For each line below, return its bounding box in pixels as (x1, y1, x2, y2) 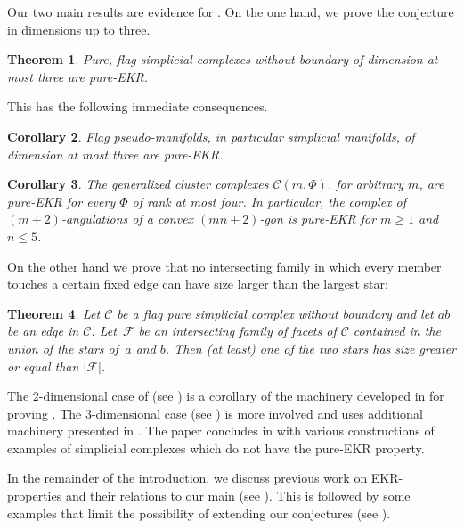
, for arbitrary (327, 175, 404, 193)
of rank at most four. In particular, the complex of (132, 191, 407, 210)
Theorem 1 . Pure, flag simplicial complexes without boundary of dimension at (7, 50, 438, 69)
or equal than (7, 356, 79, 375)
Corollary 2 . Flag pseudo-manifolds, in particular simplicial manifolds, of (7, 126, 415, 145)
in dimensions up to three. (7, 20, 151, 38)
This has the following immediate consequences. (7, 97, 268, 116)
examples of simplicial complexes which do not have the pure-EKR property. (7, 438, 425, 457)
